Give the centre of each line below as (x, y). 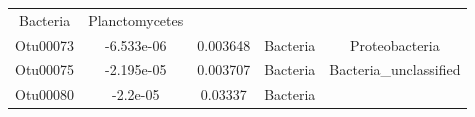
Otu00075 (45, 69)
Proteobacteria (395, 44)
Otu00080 (45, 94)
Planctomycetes (136, 19)
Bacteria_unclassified (395, 69)
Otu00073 (45, 44)
